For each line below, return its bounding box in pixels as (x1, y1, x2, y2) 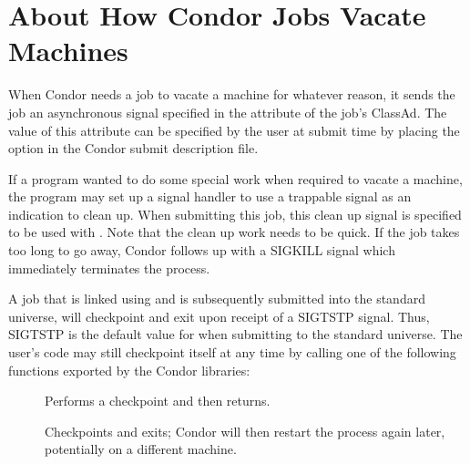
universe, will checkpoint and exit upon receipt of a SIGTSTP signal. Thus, (8, 306, 430, 325)
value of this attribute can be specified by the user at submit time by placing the (8, 120, 460, 139)
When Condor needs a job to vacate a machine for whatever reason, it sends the (8, 85, 455, 104)
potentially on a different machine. (45, 439, 237, 459)
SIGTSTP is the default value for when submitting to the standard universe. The (8, 325, 463, 344)
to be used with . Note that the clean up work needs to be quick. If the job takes (8, 222, 460, 242)
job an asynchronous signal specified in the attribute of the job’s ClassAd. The (8, 102, 447, 121)
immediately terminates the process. (8, 258, 210, 277)
